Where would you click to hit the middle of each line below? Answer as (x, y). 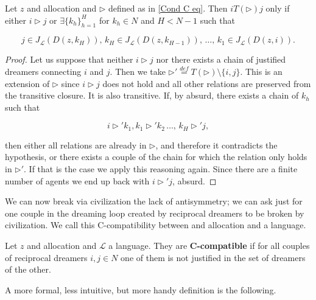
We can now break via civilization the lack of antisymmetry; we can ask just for (154, 201)
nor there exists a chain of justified (221, 59)
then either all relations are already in (76, 145)
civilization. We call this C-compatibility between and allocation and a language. (156, 225)
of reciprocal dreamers (46, 257)
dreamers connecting (43, 71)
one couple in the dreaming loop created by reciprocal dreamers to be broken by (155, 213)
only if (278, 8)
